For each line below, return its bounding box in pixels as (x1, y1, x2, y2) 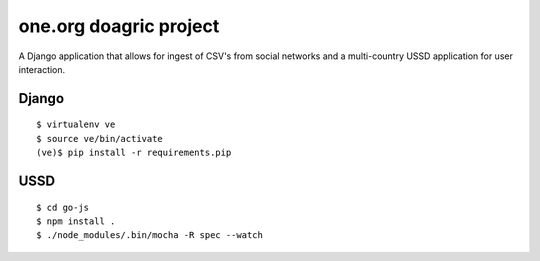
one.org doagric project (18, 15, 220, 37)
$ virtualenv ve (36, 119, 116, 130)
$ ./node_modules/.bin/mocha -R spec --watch (36, 230, 264, 241)
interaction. (18, 63, 66, 75)
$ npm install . (36, 215, 116, 227)
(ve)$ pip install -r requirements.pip (36, 147, 232, 159)
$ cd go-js (36, 201, 90, 213)
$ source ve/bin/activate (36, 133, 164, 144)
